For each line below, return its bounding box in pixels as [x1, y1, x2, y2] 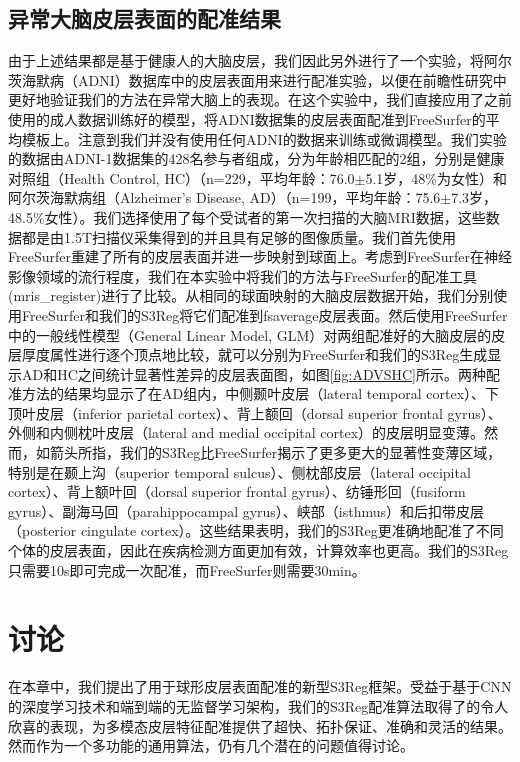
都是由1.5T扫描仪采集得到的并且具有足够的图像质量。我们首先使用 [21, 226, 456, 247]
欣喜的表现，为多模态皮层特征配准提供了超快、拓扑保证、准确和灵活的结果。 [8, 715, 512, 736]
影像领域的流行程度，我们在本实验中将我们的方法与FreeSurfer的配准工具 [8, 265, 477, 286]
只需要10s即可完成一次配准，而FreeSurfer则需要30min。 [8, 559, 366, 580]
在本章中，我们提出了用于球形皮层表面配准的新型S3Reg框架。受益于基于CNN [8, 676, 512, 697]
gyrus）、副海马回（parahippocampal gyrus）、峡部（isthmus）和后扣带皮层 [8, 500, 485, 521]
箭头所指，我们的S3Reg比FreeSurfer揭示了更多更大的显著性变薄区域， [49, 442, 502, 463]
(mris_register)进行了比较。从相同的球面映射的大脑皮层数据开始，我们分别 [8, 285, 494, 306]
